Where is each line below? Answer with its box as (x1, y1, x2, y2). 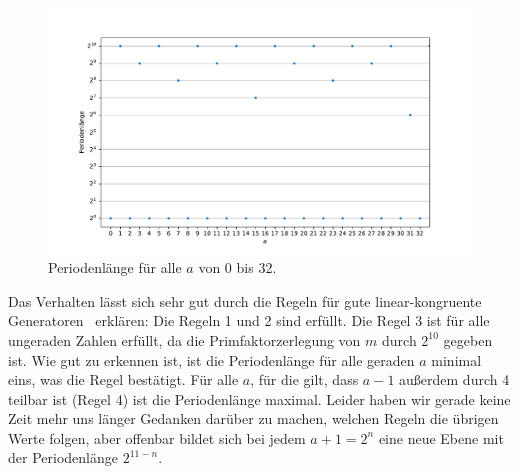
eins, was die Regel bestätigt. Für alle (8, 369, 239, 390)
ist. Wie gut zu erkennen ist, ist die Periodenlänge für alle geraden (8, 349, 415, 370)
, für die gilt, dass (250, 369, 359, 390)
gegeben (443, 329, 493, 350)
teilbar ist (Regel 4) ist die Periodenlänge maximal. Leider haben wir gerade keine (8, 388, 511, 409)
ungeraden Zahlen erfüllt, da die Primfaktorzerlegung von (8, 329, 361, 350)
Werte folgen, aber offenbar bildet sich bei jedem (8, 427, 306, 448)
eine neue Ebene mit (378, 427, 504, 448)
